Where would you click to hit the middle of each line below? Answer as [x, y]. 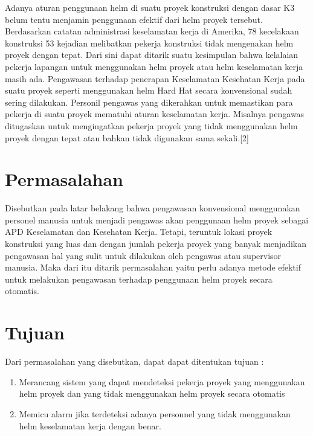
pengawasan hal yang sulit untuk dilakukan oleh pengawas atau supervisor [143, 255]
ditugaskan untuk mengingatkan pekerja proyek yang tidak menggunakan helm [151, 125]
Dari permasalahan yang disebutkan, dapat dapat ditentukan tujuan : [134, 361]
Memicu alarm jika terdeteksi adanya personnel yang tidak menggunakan [155, 413]
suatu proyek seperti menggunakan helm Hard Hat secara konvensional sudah [149, 90]
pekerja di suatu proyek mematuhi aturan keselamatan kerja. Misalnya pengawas [155, 114]
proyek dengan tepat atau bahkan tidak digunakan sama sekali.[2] [127, 137]
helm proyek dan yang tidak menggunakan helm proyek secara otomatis [152, 393]
